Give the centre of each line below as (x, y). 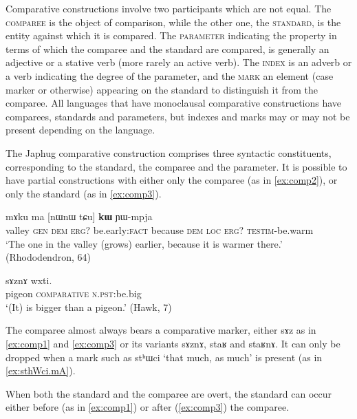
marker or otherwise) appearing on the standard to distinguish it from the (162, 89)
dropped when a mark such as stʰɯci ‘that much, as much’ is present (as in (164, 357)
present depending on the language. (80, 130)
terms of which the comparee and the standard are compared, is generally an (167, 49)
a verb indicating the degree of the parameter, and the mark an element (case (170, 75)
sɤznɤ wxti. (29, 280)
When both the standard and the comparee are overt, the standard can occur (169, 393)
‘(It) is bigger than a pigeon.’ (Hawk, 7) (89, 307)
